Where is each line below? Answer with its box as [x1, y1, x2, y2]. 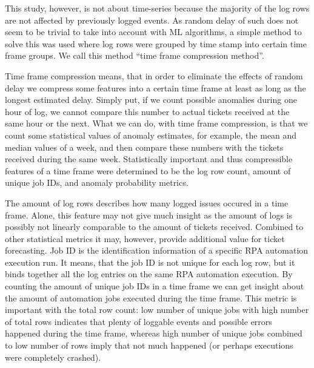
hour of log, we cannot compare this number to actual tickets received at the [5, 105, 290, 117]
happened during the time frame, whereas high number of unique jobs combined [5, 327, 302, 340]
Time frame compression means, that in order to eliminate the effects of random [5, 69, 303, 82]
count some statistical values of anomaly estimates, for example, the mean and [5, 128, 297, 141]
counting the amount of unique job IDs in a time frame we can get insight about [5, 280, 304, 292]
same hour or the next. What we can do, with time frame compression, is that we [5, 117, 308, 130]
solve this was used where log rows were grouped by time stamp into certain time [5, 37, 307, 50]
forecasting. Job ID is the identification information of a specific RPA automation [5, 244, 309, 257]
